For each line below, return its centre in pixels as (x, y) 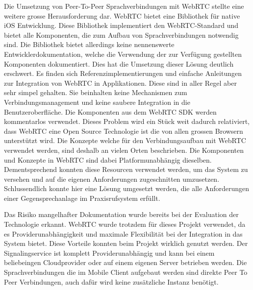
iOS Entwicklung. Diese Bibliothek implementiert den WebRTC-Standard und (121, 25)
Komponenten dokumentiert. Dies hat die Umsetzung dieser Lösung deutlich (119, 63)
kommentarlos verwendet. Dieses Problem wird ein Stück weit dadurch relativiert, (127, 121)
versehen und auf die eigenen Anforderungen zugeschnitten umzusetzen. (112, 179)
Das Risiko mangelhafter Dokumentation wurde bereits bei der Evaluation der (121, 214)
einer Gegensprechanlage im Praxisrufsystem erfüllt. (82, 198)
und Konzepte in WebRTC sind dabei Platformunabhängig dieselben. (108, 159)
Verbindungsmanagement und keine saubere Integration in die (97, 102)
